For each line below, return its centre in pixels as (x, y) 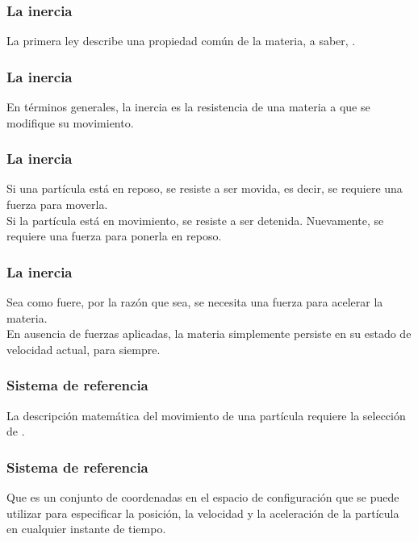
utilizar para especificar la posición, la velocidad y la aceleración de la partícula (203, 513)
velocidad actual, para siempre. (84, 349)
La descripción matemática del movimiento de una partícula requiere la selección (206, 415)
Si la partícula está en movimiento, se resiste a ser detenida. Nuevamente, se (195, 220)
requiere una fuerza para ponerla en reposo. (114, 236)
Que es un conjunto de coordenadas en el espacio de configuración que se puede (203, 497)
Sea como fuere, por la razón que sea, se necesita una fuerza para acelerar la (195, 302)
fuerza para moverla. (57, 204)
